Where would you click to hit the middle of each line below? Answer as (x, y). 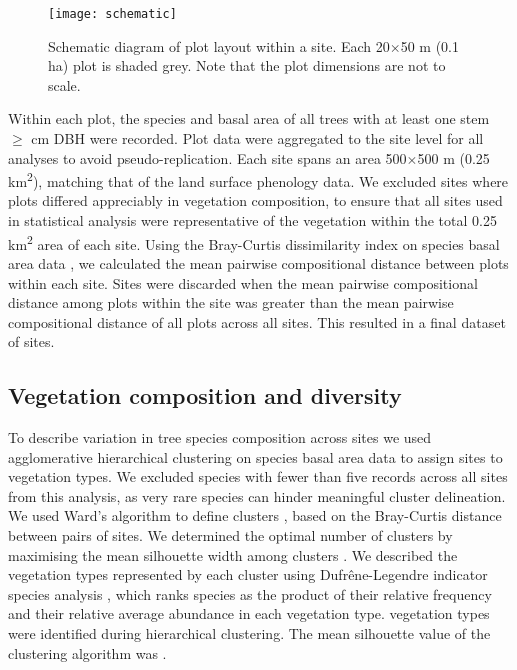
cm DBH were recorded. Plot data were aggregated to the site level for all (257, 138)
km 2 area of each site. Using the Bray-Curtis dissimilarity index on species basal (254, 242)
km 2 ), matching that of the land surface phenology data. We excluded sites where (258, 179)
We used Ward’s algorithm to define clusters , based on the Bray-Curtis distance (255, 515)
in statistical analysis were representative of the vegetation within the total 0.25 (252, 220)
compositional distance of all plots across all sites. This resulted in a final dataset (257, 321)
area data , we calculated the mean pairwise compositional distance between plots (258, 262)
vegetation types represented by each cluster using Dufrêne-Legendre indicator (248, 574)
